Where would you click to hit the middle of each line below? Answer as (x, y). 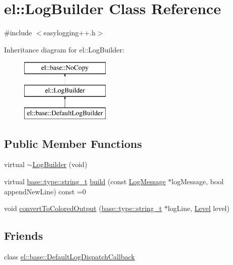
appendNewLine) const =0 (45, 191)
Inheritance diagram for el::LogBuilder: (64, 49)
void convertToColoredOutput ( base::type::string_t (83, 208)
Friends (24, 235)
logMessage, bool (198, 181)
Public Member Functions (73, 143)
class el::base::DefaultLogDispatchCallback (69, 257)
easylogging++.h (69, 33)
